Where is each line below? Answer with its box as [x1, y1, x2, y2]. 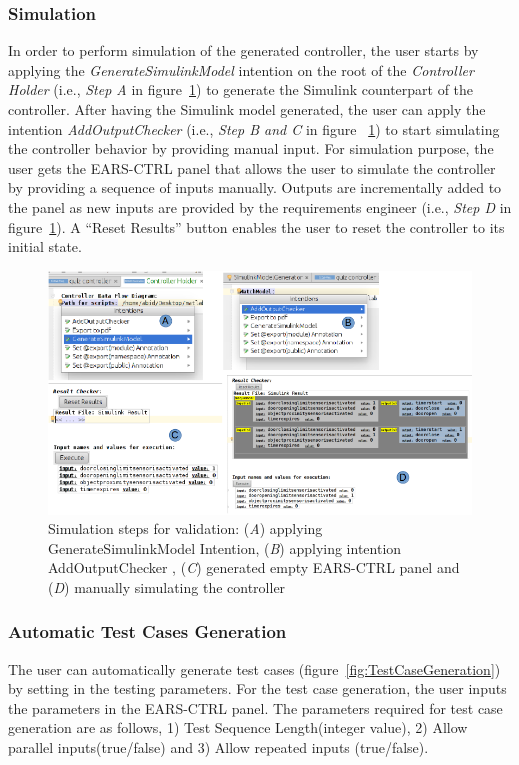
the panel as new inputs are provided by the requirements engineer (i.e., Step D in [8, 196, 512, 217]
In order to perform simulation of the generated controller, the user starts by [8, 40, 479, 61]
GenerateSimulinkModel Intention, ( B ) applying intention [48, 537, 402, 558]
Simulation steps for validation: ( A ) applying [48, 518, 323, 539]
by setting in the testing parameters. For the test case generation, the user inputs [8, 678, 507, 699]
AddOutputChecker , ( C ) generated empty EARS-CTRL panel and [48, 557, 460, 578]
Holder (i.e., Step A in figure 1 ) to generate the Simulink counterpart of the [8, 79, 474, 100]
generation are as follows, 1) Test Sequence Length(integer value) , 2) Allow [8, 717, 468, 738]
